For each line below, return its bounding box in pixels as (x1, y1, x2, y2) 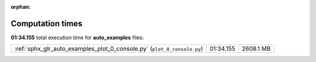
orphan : (11, 4, 31, 10)
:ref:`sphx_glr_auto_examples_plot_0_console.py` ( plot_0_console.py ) (14, 44, 203, 53)
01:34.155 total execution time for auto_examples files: (11, 34, 145, 41)
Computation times (11, 18, 83, 29)
